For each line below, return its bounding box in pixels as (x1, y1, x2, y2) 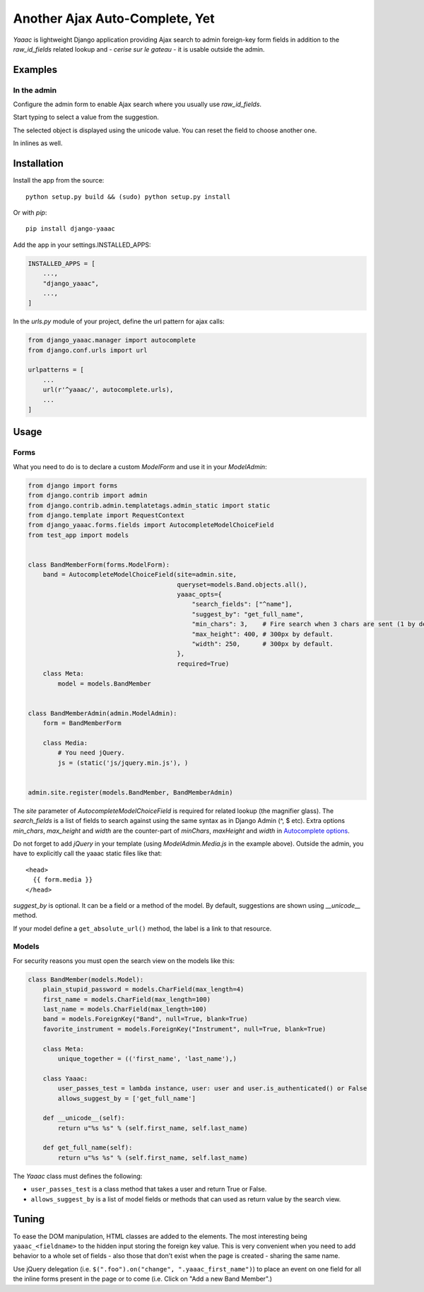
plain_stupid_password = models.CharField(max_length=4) (42, 986, 245, 993)
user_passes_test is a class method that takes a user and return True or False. (30, 1185, 267, 1194)
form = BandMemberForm (42, 719, 122, 727)
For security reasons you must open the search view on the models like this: (13, 956, 235, 965)
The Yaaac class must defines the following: (13, 1172, 143, 1180)
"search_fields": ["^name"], (192, 600, 293, 608)
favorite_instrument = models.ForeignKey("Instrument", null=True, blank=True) (42, 1025, 326, 1033)
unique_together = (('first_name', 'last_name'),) (57, 1054, 237, 1063)
